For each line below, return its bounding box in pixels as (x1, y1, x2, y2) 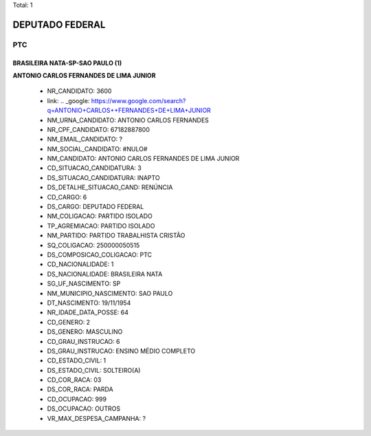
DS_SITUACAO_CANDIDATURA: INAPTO (47, 173, 161, 182)
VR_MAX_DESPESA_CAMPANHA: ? (47, 414, 146, 422)
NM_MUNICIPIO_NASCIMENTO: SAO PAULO (47, 289, 173, 297)
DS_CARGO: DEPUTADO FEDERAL (47, 203, 144, 211)
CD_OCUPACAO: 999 (47, 395, 106, 403)
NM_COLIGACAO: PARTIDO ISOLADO (47, 212, 153, 220)
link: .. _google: (47, 96, 90, 105)
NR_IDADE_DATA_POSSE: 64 (47, 308, 129, 316)
